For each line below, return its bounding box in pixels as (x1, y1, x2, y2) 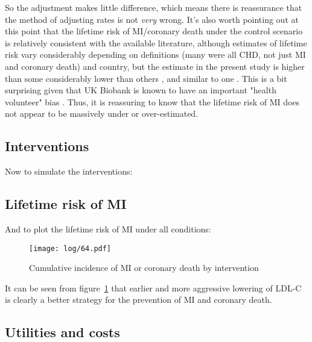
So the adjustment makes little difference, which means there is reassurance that (5, 1, 302, 13)
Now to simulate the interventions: (5, 165, 133, 178)
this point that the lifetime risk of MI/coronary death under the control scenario (5, 25, 303, 37)
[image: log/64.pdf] (29, 244, 112, 253)
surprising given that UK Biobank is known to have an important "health (5, 84, 276, 96)
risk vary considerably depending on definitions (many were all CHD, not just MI (5, 48, 306, 61)
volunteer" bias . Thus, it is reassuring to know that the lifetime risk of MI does (5, 95, 300, 108)
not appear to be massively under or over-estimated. (5, 107, 199, 120)
